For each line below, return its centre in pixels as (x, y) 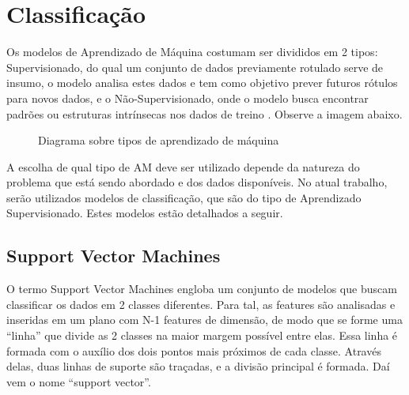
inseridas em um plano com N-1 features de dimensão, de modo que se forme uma (204, 320)
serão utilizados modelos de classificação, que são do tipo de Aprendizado (184, 197)
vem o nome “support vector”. (79, 381)
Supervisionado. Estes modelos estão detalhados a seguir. (145, 213)
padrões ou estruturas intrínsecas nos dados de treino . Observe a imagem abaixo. (204, 113)
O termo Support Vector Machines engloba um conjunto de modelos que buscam (202, 289)
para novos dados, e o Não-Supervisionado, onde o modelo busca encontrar (187, 98)
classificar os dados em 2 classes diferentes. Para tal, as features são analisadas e (201, 304)
